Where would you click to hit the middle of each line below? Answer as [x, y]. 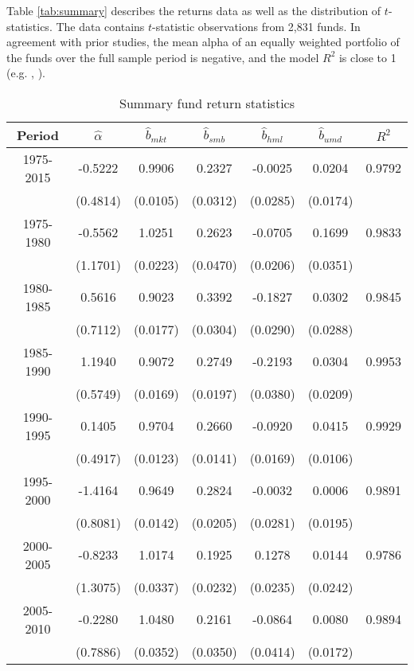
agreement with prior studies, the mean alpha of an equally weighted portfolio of [203, 42]
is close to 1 [367, 57]
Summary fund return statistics [207, 103]
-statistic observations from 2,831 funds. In [256, 26]
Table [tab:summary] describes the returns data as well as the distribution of [194, 10]
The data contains [100, 26]
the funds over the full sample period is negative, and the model [163, 57]
